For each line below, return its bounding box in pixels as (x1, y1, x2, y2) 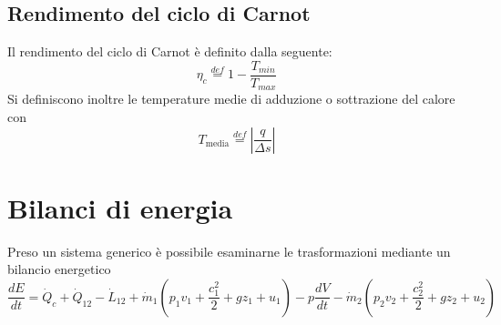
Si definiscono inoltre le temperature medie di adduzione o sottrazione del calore (7, 89, 455, 108)
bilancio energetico (7, 259, 111, 279)
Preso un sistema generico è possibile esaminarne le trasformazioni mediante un (7, 241, 451, 260)
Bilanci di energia (7, 188, 233, 226)
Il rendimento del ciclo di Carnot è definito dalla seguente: (7, 42, 332, 61)
